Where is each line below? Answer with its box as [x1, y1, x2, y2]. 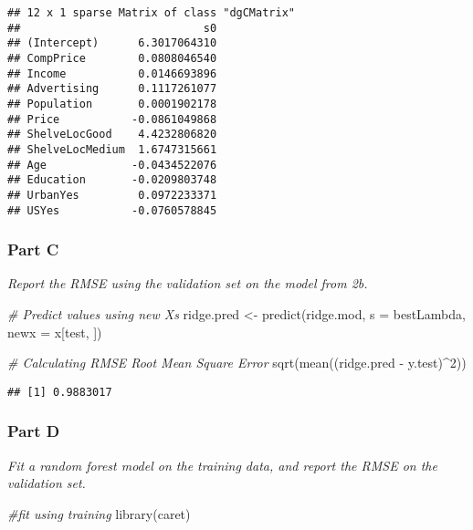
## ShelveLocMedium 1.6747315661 [7, 142, 217, 156]
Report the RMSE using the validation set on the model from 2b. [7, 274, 368, 293]
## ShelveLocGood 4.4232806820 [7, 128, 217, 141]
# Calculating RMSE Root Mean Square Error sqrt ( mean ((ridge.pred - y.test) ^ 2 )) [7, 353, 467, 372]
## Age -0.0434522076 [7, 158, 217, 171]
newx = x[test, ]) [7, 322, 102, 341]
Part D [7, 420, 60, 442]
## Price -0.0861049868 [7, 112, 217, 126]
